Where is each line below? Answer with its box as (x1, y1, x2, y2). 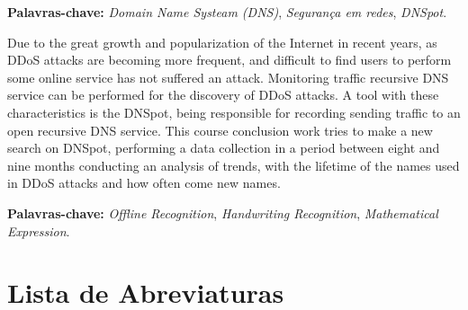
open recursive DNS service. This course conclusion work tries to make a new (7, 120, 433, 139)
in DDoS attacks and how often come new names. (7, 173, 281, 192)
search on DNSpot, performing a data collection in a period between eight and (7, 138, 440, 157)
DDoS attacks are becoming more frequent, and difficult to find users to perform (7, 50, 452, 69)
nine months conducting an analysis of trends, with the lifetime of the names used (7, 155, 460, 174)
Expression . (7, 221, 70, 240)
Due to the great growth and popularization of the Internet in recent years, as (7, 32, 437, 51)
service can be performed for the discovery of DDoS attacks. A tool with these (7, 85, 439, 104)
